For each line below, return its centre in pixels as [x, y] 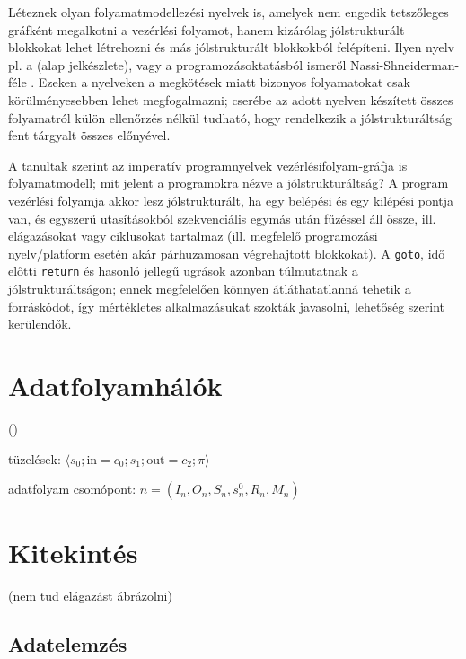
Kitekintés [73, 553]
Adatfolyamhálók [115, 385]
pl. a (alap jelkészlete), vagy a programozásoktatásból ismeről [177, 64]
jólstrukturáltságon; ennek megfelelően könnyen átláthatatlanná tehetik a [210, 289]
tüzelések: [35, 458]
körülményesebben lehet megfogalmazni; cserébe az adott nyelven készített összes [231, 99]
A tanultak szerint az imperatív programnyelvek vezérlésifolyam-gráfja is [208, 165]
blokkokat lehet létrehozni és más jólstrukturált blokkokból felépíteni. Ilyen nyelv [231, 47]
